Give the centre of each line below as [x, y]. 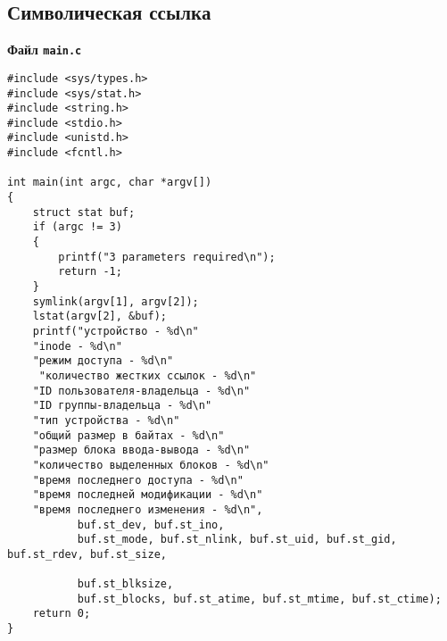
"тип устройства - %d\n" [106, 420]
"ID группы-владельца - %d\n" [122, 406]
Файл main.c [45, 50]
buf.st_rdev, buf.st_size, [87, 554]
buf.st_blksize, [125, 584]
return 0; [62, 614]
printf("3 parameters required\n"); [167, 257]
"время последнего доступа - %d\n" [138, 480]
